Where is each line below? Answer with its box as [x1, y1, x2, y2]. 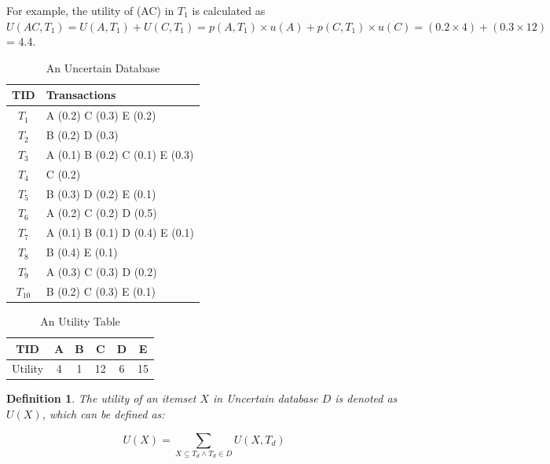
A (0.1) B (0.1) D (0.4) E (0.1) [46, 224, 195, 241]
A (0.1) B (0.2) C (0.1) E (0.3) [46, 145, 194, 162]
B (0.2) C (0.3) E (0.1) [46, 282, 156, 299]
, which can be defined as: [42, 406, 165, 422]
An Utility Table [40, 312, 120, 329]
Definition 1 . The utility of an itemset [6, 390, 196, 407]
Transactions [46, 87, 116, 103]
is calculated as [192, 2, 266, 18]
